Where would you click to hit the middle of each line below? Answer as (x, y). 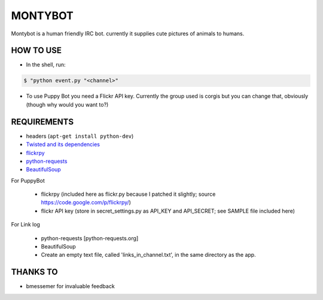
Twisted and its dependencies (63, 144)
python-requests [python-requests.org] (90, 238)
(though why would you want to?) (67, 104)
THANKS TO (34, 272)
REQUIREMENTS (42, 122)
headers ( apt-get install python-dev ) (80, 136)
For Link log (25, 225)
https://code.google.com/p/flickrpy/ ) (86, 202)
